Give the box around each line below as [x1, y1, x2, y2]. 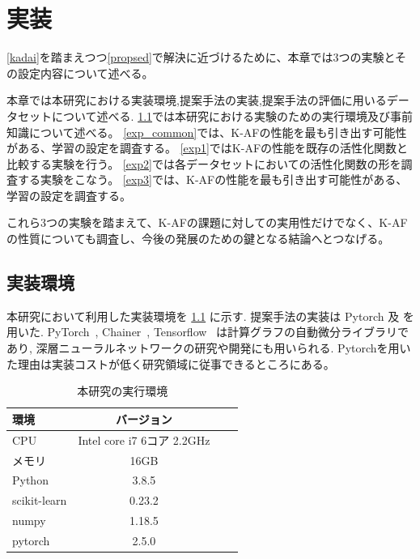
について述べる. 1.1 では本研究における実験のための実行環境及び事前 [51, 107, 414, 124]
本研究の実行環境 [77, 382, 168, 399]
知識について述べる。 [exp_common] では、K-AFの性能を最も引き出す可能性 [6, 123, 407, 140]
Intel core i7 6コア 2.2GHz [78, 431, 210, 448]
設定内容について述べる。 [17, 64, 154, 81]
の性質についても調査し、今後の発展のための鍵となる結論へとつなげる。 [6, 230, 390, 247]
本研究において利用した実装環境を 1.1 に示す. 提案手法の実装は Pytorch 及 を [6, 307, 414, 324]
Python [12, 472, 49, 489]
